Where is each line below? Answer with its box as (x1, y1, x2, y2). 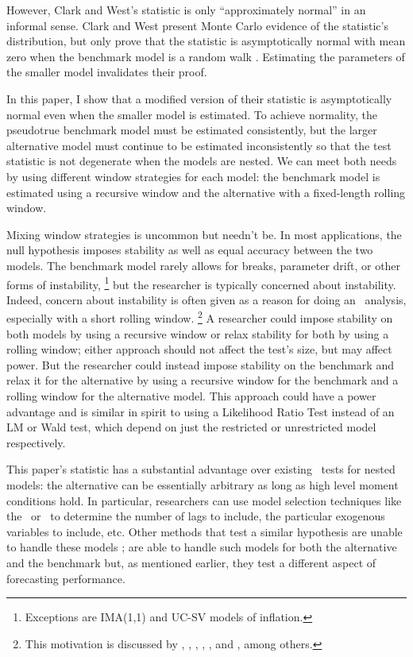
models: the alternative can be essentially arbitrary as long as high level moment (6, 476, 399, 493)
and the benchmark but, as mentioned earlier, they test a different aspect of (6, 554, 376, 570)
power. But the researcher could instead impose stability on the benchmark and (6, 356, 394, 373)
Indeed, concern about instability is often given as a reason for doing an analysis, (6, 291, 407, 307)
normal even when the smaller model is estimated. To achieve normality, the (6, 106, 377, 122)
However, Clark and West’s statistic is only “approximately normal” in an (6, 2, 366, 17)
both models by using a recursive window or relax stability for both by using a (6, 325, 389, 342)
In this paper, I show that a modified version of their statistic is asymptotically (6, 90, 392, 106)
